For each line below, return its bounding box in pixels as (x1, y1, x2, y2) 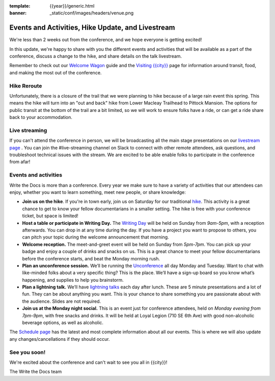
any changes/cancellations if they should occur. (9, 336, 110, 342)
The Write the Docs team (9, 369, 62, 375)
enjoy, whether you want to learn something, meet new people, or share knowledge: (9, 189, 186, 195)
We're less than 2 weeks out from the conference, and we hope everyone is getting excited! (9, 37, 202, 43)
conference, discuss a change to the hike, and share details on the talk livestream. (9, 53, 182, 60)
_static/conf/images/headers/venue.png (49, 10, 134, 16)
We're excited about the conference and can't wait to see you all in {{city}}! (9, 359, 168, 365)
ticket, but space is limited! (22, 213, 78, 219)
